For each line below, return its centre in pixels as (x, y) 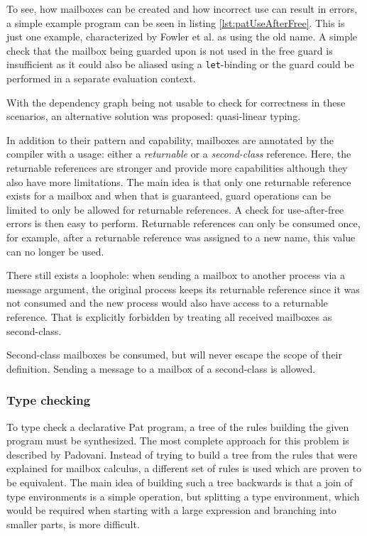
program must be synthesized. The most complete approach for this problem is (178, 441)
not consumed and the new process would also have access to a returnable (167, 303)
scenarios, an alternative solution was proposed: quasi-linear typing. (154, 116)
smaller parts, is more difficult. (73, 524)
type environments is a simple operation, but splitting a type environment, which (183, 496)
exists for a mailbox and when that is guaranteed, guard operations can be (169, 196)
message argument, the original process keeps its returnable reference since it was (183, 289)
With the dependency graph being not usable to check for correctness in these (176, 102)
